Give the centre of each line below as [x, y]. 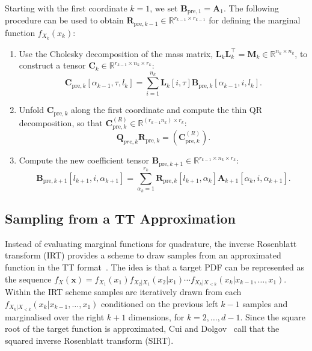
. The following [251, 8]
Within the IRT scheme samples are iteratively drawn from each [123, 292]
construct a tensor [52, 65]
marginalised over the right [55, 316]
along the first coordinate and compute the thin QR [167, 110]
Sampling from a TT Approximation [120, 218]
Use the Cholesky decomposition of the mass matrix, [116, 53]
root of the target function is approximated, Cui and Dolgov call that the [142, 328]
